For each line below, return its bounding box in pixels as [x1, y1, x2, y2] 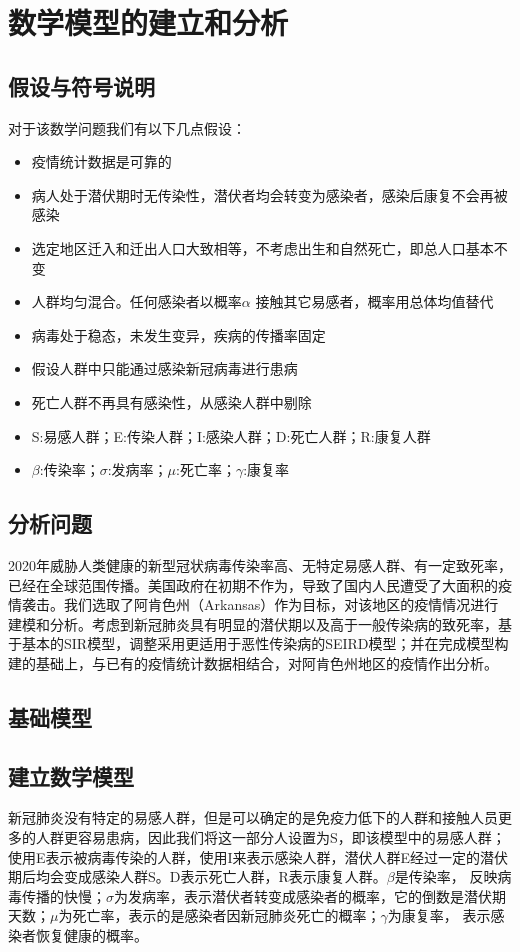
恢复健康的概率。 [35, 925, 148, 946]
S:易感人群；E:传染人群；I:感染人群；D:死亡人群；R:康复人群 [31, 425, 431, 446]
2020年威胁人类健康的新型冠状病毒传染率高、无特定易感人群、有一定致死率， [8, 554, 512, 575]
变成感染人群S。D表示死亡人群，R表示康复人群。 [63, 866, 387, 887]
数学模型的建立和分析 [8, 2, 289, 43]
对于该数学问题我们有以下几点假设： [8, 117, 246, 138]
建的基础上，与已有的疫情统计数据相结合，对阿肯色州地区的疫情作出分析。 [8, 652, 498, 673]
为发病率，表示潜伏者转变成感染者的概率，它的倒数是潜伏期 [114, 885, 506, 906]
